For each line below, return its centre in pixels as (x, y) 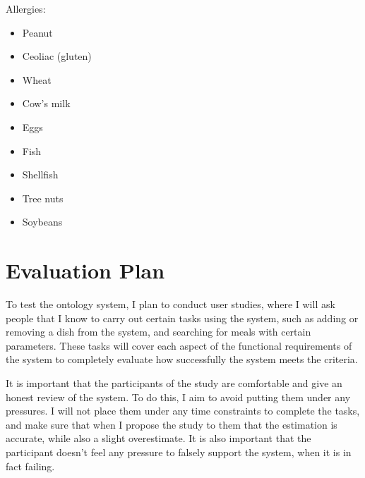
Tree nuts (43, 198)
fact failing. (30, 466)
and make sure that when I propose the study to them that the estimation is (172, 424)
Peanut (37, 32)
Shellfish (40, 174)
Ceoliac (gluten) (57, 56)
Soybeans (42, 222)
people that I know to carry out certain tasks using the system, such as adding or (182, 318)
